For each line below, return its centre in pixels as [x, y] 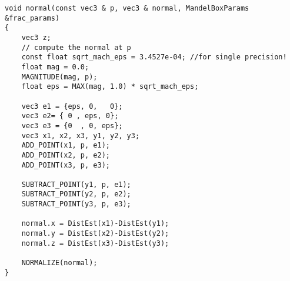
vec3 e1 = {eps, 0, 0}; [72, 106]
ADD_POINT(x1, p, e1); [66, 145]
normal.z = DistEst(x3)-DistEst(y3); [95, 243]
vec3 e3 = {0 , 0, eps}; [72, 126]
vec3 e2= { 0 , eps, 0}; [70, 116]
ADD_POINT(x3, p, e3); [66, 165]
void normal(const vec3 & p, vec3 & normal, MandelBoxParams [127, 8]
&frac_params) [32, 18]
